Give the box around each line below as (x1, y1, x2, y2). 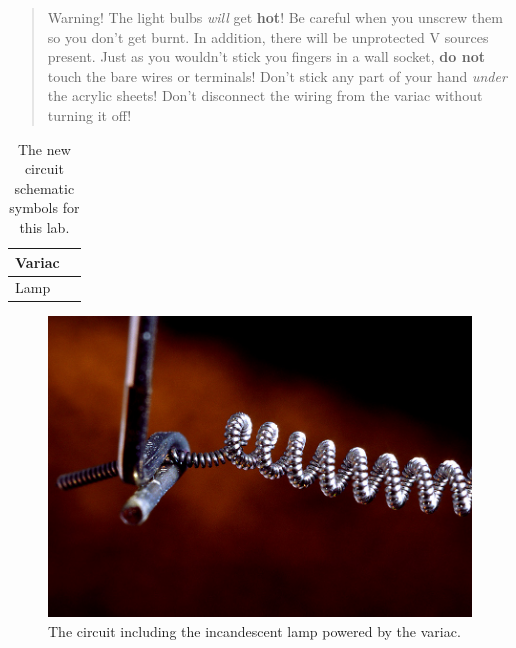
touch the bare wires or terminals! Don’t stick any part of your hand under (47, 65, 507, 86)
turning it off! (47, 104, 132, 125)
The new (17, 138, 71, 159)
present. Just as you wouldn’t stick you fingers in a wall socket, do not (47, 46, 485, 67)
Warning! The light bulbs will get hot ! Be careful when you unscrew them (47, 7, 503, 27)
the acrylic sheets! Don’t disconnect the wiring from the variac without (47, 85, 483, 106)
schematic (14, 177, 75, 198)
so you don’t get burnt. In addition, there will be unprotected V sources (47, 26, 489, 47)
